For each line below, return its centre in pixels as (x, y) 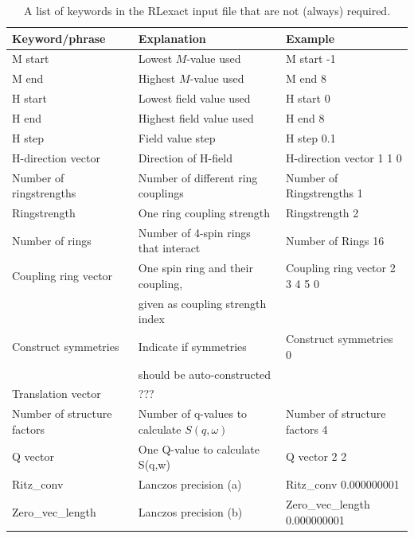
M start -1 (310, 58)
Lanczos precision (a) (190, 484)
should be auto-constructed (205, 374)
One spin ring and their (195, 268)
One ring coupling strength (204, 212)
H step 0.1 (310, 137)
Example (310, 38)
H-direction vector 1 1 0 (344, 157)
